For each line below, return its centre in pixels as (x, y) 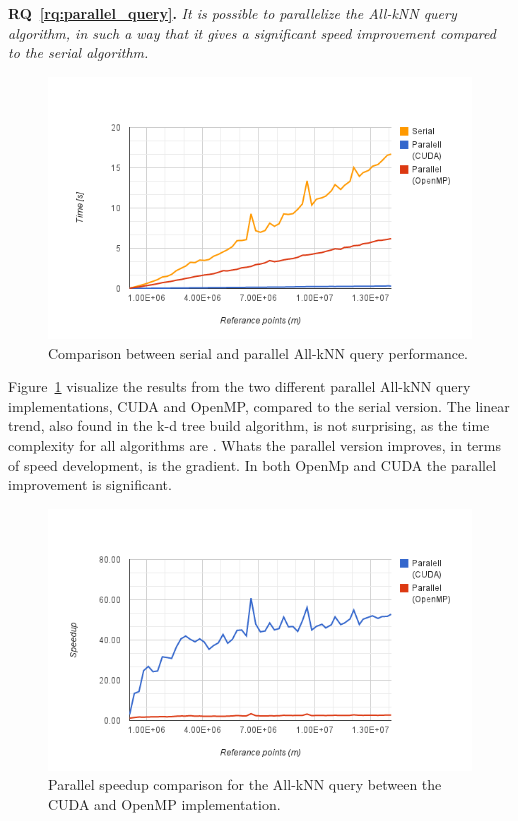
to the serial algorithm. (78, 52)
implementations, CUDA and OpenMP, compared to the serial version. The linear (259, 405)
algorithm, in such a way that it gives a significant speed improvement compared (252, 32)
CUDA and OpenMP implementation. (164, 804)
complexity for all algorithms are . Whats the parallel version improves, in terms (254, 444)
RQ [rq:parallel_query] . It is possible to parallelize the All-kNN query (232, 13)
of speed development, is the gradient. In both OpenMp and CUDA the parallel (252, 464)
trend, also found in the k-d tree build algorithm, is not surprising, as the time (249, 425)
